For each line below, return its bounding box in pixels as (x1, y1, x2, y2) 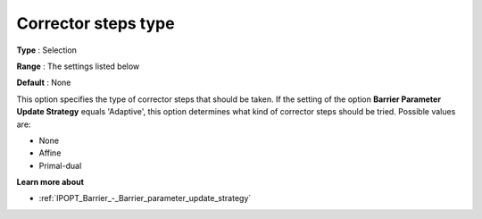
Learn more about (16, 177, 85, 188)
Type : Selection (16, 45, 78, 55)
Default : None (16, 77, 71, 88)
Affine (38, 147, 62, 158)
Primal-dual (38, 160, 82, 171)
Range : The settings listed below (16, 61, 140, 72)
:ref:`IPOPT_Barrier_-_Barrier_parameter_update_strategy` (38, 193, 252, 204)
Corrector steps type (16, 13, 175, 33)
